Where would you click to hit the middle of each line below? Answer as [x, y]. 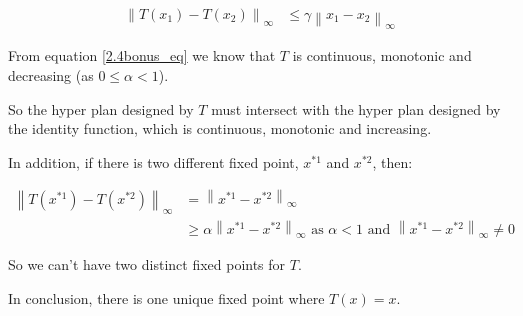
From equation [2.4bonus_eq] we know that [142, 55]
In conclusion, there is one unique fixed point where [166, 297]
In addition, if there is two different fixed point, [153, 161]
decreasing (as [51, 74]
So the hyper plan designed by [101, 108]
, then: [392, 161]
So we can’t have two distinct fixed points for [147, 264]
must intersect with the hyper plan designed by [356, 108]
